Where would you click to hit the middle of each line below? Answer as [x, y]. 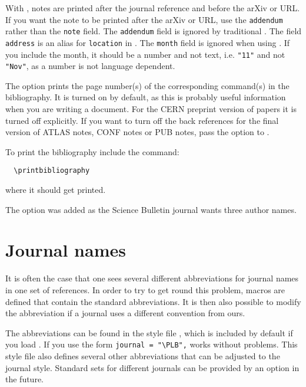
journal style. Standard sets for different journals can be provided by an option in [152, 367]
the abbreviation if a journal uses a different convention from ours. [125, 313]
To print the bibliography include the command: [92, 151]
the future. [25, 379]
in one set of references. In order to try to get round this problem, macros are [145, 290]
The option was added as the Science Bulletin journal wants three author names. [151, 209]
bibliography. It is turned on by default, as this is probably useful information [146, 97]
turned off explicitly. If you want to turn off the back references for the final [142, 120]
